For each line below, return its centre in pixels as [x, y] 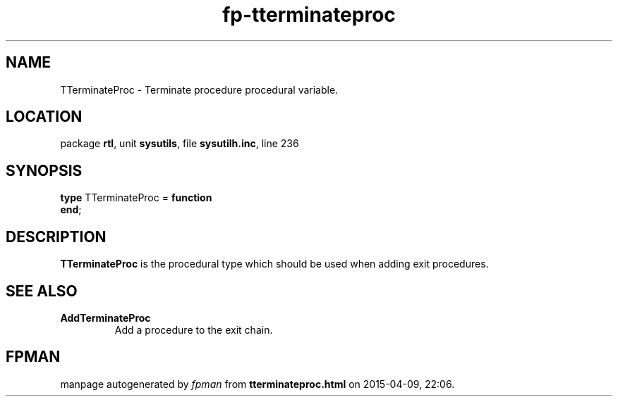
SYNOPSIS [44, 170]
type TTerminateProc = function [136, 198]
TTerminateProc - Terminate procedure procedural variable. [199, 89]
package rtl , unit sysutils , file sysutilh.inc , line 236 [180, 144]
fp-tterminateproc [309, 15]
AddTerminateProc [105, 318]
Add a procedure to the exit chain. [194, 329]
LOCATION [44, 117]
